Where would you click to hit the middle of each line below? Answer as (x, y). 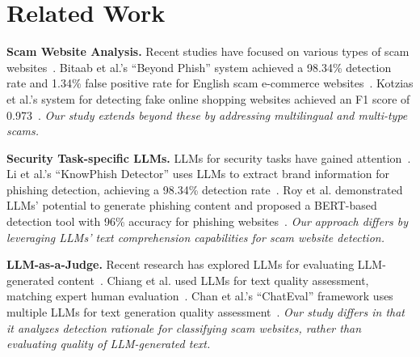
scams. (23, 131)
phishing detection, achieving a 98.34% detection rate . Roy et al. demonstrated (205, 189)
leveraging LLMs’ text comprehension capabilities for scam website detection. (195, 237)
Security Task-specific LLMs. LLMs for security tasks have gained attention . (209, 157)
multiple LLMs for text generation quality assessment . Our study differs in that (206, 312)
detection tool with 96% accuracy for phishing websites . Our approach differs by (208, 221)
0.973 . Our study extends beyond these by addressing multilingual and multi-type (207, 115)
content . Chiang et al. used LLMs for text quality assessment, (213, 280)
